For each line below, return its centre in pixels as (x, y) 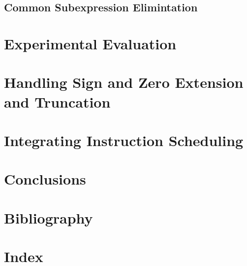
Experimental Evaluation (90, 43)
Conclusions (45, 179)
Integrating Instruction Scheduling (124, 140)
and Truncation (57, 101)
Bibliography (48, 217)
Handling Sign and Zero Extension (124, 82)
